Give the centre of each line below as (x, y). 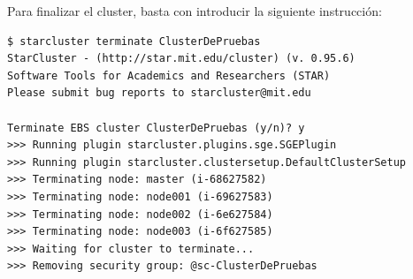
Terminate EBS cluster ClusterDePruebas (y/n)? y (156, 128)
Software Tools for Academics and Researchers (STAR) (169, 75)
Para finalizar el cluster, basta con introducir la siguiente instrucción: (195, 11)
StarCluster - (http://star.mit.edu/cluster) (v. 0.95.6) (181, 59)
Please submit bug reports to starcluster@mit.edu (159, 93)
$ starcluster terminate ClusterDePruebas (134, 41)
